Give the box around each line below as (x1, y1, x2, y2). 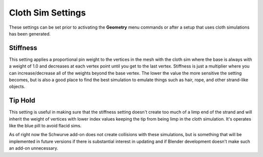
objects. (9, 84, 25, 89)
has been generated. (9, 31, 51, 36)
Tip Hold (9, 96, 36, 105)
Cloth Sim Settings (9, 7, 86, 18)
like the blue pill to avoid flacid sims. (9, 123, 82, 129)
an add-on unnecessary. (9, 145, 58, 151)
